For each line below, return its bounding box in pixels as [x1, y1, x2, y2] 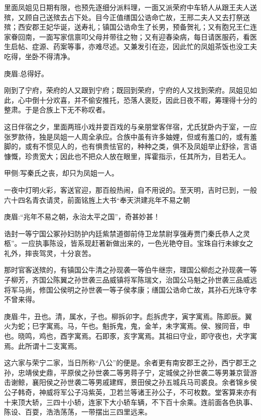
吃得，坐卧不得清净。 [4, 51, 74, 61]
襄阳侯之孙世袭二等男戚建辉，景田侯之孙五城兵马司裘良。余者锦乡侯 [32, 377, 257, 387]
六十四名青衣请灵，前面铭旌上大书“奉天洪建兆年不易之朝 [4, 194, 190, 205]
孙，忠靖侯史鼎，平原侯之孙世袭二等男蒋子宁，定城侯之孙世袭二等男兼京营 [4, 367, 250, 377]
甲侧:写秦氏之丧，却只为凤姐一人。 [4, 168, 118, 178]
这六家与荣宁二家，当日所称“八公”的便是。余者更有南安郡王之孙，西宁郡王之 [4, 357, 257, 368]
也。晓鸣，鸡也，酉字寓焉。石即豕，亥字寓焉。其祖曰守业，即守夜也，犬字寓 [4, 331, 257, 341]
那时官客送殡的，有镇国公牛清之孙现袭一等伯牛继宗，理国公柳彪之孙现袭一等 [4, 264, 257, 275]
